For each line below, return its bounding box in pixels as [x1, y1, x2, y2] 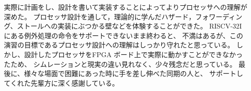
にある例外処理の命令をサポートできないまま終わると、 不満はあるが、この [4, 30, 243, 40]
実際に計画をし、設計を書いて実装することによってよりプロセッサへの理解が [4, 2, 248, 12]
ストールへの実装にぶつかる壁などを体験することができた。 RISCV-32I [17, 21, 242, 31]
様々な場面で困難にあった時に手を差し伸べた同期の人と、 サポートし [24, 68, 243, 78]
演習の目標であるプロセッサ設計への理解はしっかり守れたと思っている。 [4, 40, 235, 50]
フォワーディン [195, 11, 242, 21]
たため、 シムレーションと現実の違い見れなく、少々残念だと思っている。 [4, 59, 236, 69]
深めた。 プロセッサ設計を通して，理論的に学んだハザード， [4, 11, 195, 21]
